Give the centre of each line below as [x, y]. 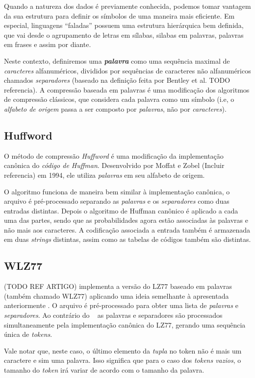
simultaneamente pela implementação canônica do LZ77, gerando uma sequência [125, 324]
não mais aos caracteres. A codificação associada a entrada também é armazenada [127, 229]
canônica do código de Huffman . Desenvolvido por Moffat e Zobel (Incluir [114, 165]
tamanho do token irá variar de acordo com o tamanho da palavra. [104, 370]
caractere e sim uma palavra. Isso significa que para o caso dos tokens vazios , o [123, 360]
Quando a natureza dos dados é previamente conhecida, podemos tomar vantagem [127, 6]
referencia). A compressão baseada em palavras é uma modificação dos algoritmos [127, 89]
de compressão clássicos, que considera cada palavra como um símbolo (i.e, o [119, 99]
